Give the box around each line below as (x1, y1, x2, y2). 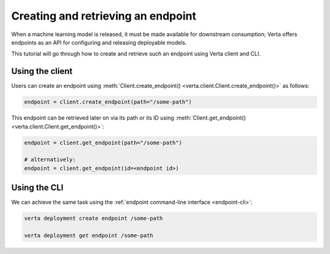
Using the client (11, 66, 73, 76)
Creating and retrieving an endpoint (11, 9, 197, 23)
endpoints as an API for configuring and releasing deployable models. (11, 38, 187, 46)
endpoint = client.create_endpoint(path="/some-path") (24, 98, 192, 106)
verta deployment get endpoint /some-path (24, 232, 153, 239)
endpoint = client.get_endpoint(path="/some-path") (24, 139, 183, 146)
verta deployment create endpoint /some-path (24, 215, 163, 222)
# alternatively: (24, 156, 76, 163)
